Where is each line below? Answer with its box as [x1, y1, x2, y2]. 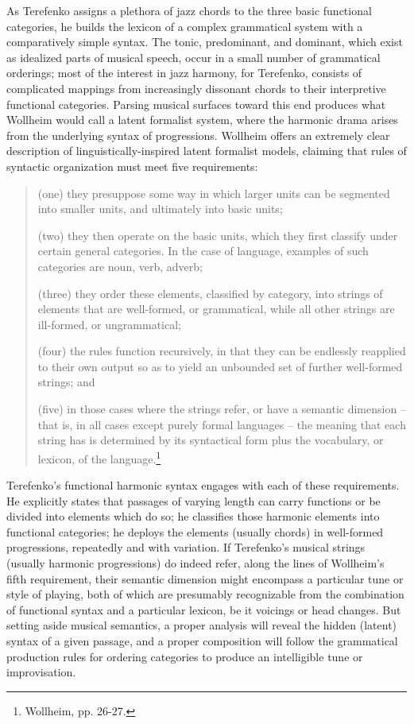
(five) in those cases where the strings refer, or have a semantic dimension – [37, 401, 406, 417]
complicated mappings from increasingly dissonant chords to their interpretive [6, 79, 386, 96]
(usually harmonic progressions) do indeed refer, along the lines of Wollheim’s [6, 555, 385, 571]
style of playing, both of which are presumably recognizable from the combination [6, 586, 404, 602]
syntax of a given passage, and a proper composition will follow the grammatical [6, 633, 398, 649]
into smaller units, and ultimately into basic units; [37, 200, 283, 217]
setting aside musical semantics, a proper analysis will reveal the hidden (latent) [6, 617, 397, 633]
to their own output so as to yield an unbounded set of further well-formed [37, 358, 403, 374]
